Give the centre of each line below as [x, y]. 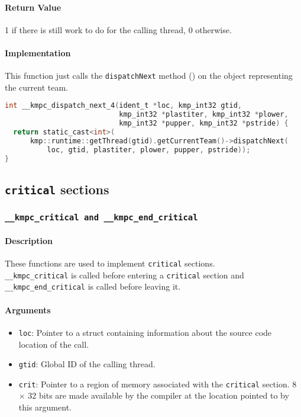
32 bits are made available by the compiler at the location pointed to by [158, 395]
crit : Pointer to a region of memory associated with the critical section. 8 [158, 384]
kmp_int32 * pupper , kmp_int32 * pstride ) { [204, 124]
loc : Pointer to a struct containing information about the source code [145, 332]
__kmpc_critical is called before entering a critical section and [124, 275]
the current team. [37, 87]
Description [29, 240]
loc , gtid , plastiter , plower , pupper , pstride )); [149, 150]
